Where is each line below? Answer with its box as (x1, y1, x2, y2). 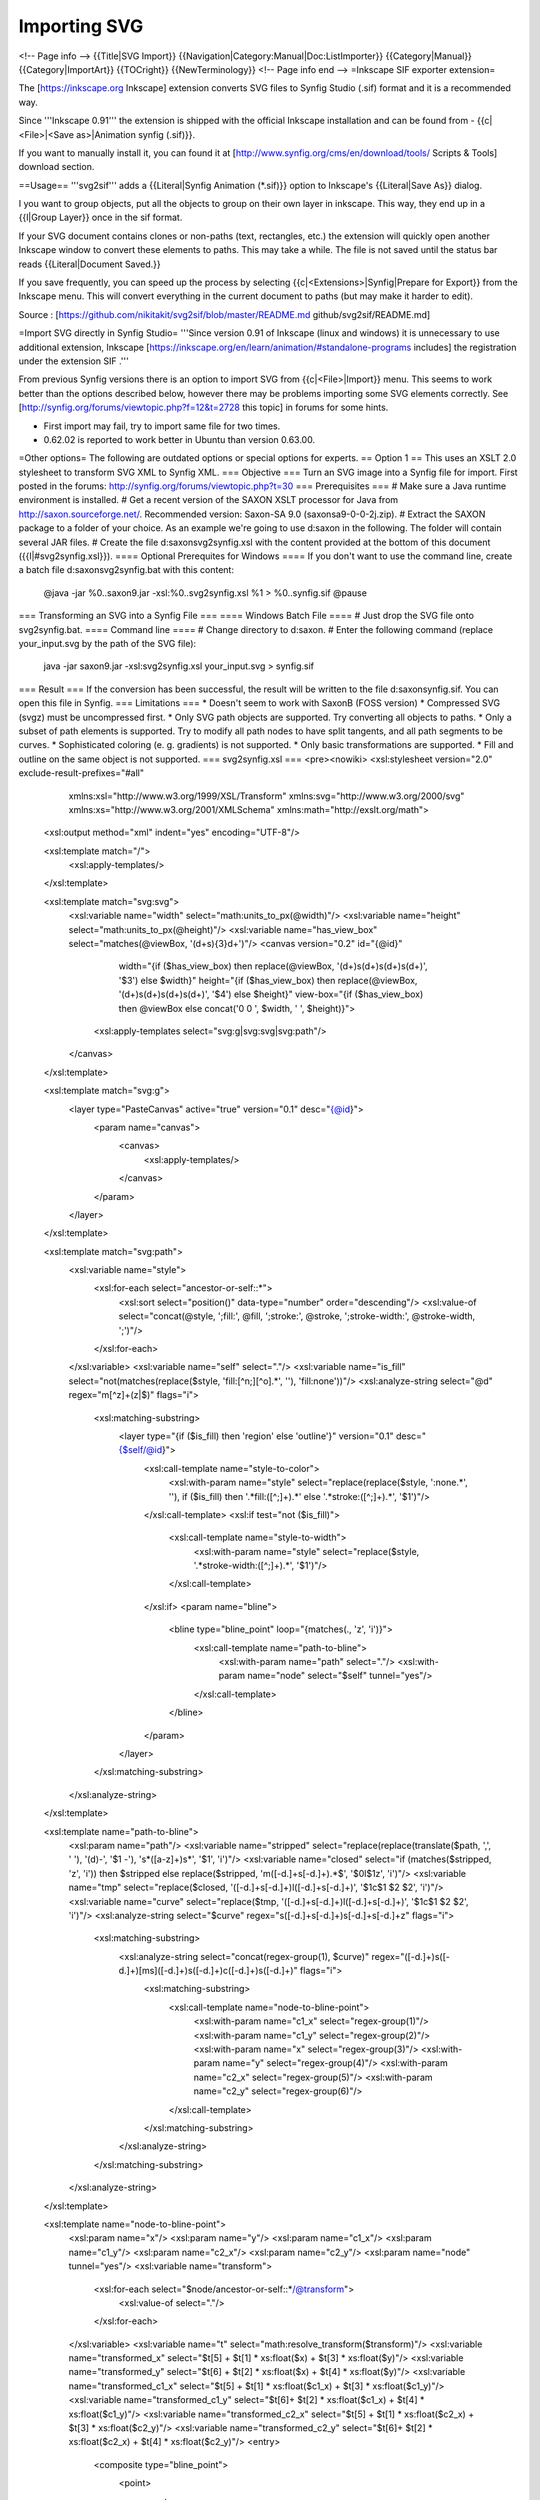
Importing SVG (18, 15, 144, 37)
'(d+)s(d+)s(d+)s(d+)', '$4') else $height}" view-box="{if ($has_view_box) (118, 988, 424, 1000)
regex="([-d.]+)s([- (371, 1950, 450, 1962)
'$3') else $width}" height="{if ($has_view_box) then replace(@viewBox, (118, 974, 418, 986)
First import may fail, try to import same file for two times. (43, 420, 281, 432)
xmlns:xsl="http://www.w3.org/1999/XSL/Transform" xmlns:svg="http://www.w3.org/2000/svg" (68, 790, 465, 802)
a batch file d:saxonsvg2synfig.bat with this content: (18, 564, 235, 576)
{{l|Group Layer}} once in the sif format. (18, 211, 183, 224)
